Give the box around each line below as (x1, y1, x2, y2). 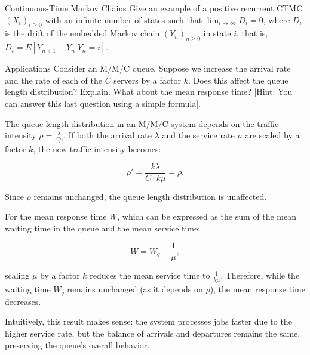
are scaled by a (245, 129, 300, 141)
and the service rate (162, 129, 235, 141)
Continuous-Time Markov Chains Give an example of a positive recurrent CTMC (5, 2, 303, 14)
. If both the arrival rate (63, 129, 152, 141)
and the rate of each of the (5, 73, 102, 86)
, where (263, 13, 290, 26)
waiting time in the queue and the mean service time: (5, 221, 201, 234)
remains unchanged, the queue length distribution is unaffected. (33, 190, 267, 202)
